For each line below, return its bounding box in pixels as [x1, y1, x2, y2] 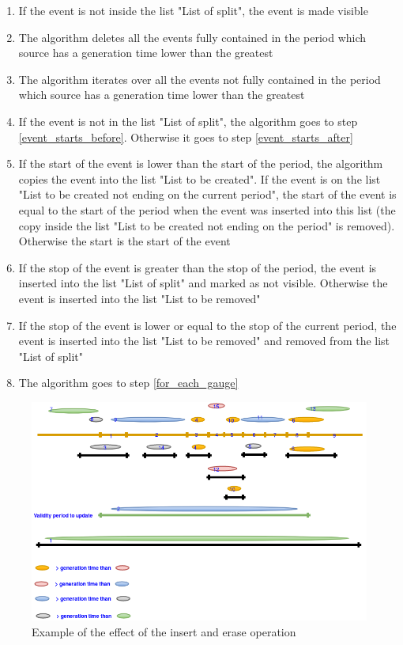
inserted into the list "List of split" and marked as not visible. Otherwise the [18, 275, 388, 291]
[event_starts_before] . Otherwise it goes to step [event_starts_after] [18, 128, 353, 145]
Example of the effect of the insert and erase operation [32, 623, 296, 639]
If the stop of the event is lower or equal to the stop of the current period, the [18, 317, 397, 333]
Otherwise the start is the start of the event [18, 233, 231, 249]
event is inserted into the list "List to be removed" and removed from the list [18, 332, 390, 349]
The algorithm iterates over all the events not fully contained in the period [18, 70, 381, 87]
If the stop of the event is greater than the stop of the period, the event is [18, 259, 377, 275]
